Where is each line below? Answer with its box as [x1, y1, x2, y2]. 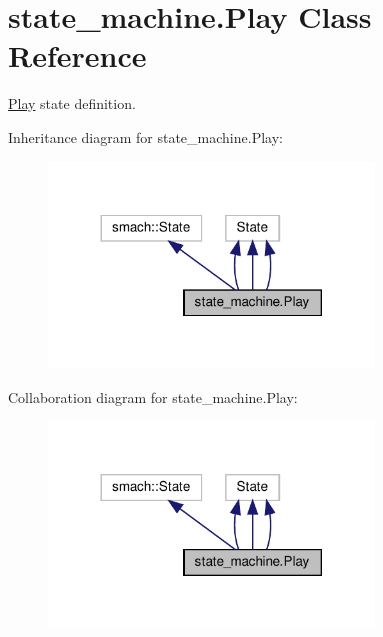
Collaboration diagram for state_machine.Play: [8, 386, 298, 407]
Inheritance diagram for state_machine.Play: [8, 126, 283, 147]
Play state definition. [8, 93, 136, 114]
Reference [8, 35, 147, 76]
